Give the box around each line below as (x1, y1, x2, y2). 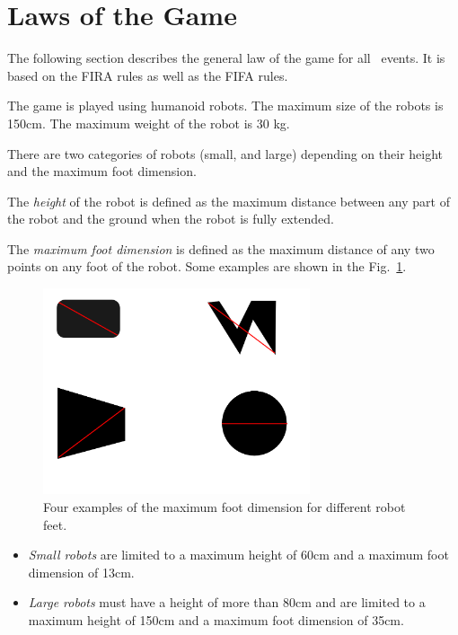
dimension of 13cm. (28, 562, 135, 581)
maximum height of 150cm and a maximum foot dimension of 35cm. (28, 610, 404, 629)
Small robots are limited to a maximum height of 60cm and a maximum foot (28, 545, 449, 564)
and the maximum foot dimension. (7, 162, 197, 181)
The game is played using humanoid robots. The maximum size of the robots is (7, 96, 444, 115)
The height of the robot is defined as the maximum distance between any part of (7, 191, 450, 210)
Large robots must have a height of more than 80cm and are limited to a (28, 593, 426, 612)
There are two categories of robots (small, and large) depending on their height (7, 144, 444, 163)
